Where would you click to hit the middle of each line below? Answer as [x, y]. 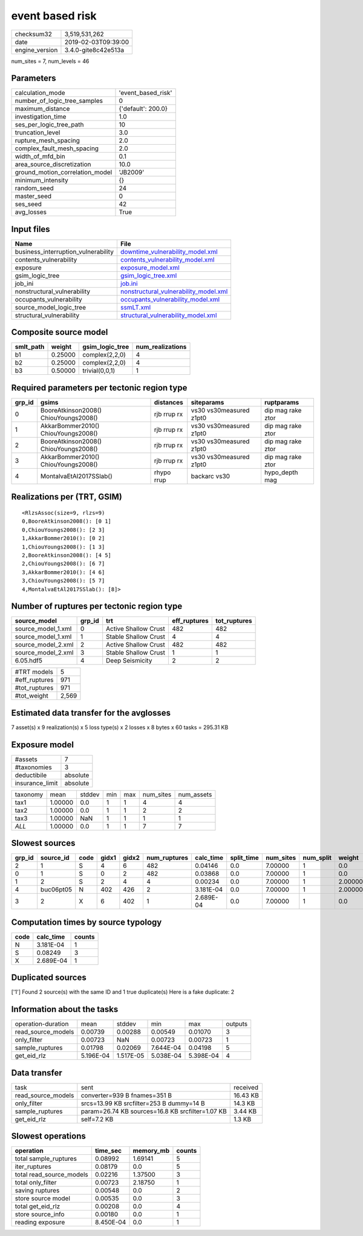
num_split [317, 858]
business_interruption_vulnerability [64, 251]
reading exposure [40, 1222]
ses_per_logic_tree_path [49, 125]
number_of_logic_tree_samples [59, 101]
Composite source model [60, 332]
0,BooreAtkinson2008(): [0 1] [67, 521]
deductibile [31, 775]
